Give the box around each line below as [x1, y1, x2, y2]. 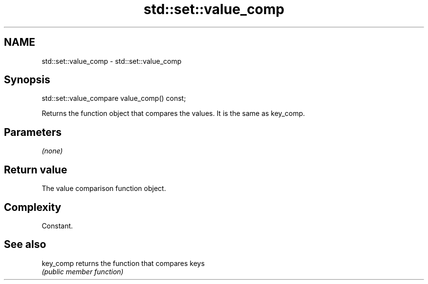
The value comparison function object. [42, 184, 166, 193]
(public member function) [42, 267, 124, 276]
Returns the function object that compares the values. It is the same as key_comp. [42, 109, 305, 118]
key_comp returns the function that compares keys [42, 259, 205, 267]
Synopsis [4, 74, 50, 86]
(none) [42, 147, 63, 155]
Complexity [4, 201, 62, 213]
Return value [4, 163, 67, 176]
